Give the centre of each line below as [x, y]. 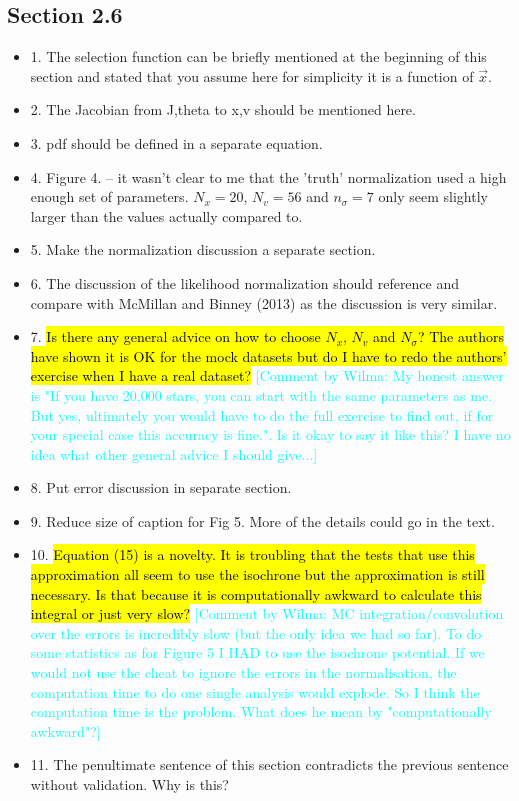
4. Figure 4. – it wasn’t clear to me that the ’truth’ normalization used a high [268, 176]
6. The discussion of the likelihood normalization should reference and [245, 282]
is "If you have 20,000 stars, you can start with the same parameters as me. [261, 394]
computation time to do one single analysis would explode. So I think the [255, 691]
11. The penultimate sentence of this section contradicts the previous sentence [269, 764]
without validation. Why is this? [129, 784]
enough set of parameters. [109, 196]
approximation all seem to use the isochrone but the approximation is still [257, 574]
